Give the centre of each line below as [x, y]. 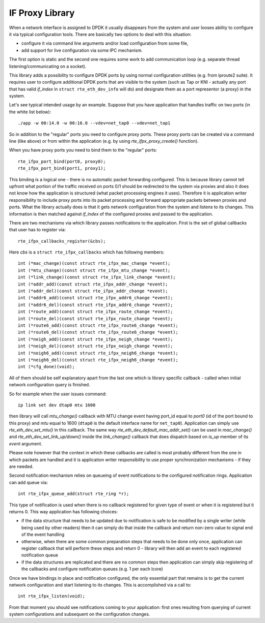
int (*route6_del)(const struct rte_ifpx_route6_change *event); [98, 332]
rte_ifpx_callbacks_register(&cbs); [62, 241]
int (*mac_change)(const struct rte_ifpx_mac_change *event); [94, 264]
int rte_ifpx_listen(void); [52, 596]
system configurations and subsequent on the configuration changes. [79, 614]
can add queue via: [28, 482]
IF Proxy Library [42, 13]
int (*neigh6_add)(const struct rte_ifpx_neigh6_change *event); [98, 353]
